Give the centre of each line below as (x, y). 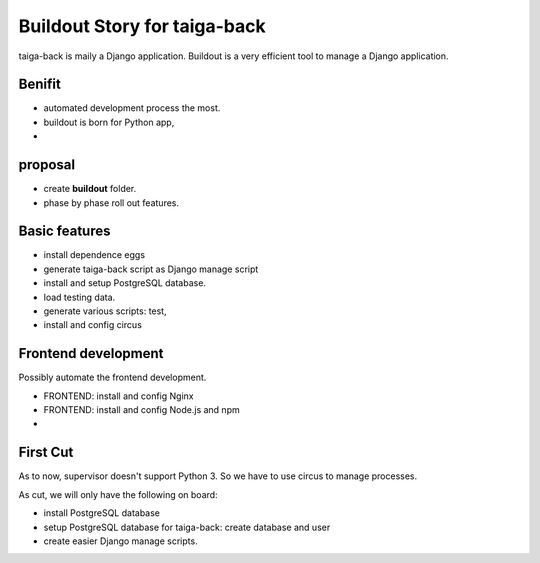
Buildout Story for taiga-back (142, 26)
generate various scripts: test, (105, 311)
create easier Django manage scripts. (121, 541)
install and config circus (92, 325)
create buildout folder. (90, 189)
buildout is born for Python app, (109, 122)
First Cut (46, 452)
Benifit (40, 84)
